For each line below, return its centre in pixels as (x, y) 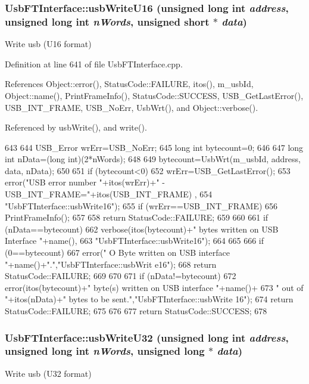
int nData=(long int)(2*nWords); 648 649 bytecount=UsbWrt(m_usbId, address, (153, 159)
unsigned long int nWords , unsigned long (105, 351)
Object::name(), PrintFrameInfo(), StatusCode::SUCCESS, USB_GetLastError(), (154, 95)
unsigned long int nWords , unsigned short (107, 21)
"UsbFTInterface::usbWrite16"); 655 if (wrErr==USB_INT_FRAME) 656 (141, 205)
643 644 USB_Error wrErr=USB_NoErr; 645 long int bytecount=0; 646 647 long (154, 147)
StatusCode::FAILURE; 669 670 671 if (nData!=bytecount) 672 (121, 276)
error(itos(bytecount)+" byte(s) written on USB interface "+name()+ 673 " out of (154, 287)
